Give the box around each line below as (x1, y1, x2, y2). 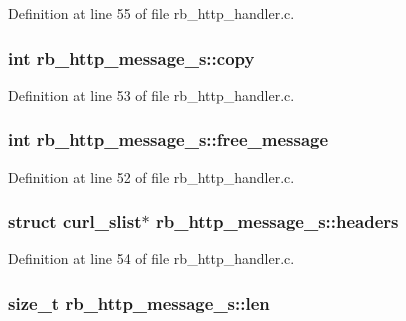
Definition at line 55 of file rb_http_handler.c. (8, 3, 295, 23)
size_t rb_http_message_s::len (8, 290, 270, 315)
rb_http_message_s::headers (155, 209, 399, 234)
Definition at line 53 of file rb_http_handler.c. (8, 84, 295, 105)
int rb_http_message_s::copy (8, 45, 255, 70)
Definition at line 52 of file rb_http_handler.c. (8, 166, 295, 187)
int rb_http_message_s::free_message (8, 127, 329, 152)
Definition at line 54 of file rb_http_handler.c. (8, 248, 295, 269)
